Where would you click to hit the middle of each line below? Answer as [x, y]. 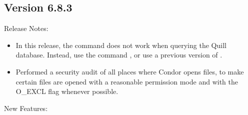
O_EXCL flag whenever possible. [67, 91]
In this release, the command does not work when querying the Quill [121, 45]
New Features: [26, 108]
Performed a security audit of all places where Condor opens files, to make [130, 71]
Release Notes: [26, 28]
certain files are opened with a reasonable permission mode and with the [127, 81]
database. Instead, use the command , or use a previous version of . [119, 55]
